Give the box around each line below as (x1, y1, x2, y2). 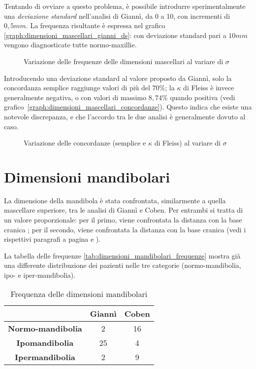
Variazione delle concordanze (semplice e (24, 138, 146, 148)
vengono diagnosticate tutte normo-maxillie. (4, 39, 137, 50)
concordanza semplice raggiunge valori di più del (4, 82, 150, 93)
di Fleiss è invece (183, 82, 234, 93)
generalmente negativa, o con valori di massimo (4, 92, 147, 102)
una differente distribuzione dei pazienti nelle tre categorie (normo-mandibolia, (4, 260, 241, 270)
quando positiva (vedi (170, 92, 235, 102)
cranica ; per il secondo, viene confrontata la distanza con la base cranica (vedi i (4, 224, 246, 234)
